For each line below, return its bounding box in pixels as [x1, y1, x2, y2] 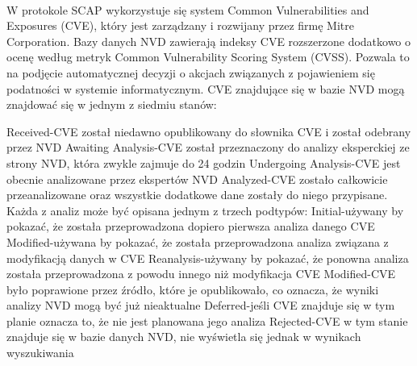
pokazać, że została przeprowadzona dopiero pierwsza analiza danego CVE [6, 218, 375, 235]
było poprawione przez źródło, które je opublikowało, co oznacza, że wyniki [6, 281, 379, 297]
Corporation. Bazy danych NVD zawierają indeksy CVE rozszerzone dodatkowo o [6, 32, 411, 49]
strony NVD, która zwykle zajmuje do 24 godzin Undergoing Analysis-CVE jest [6, 154, 401, 171]
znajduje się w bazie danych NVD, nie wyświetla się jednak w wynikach [6, 328, 361, 345]
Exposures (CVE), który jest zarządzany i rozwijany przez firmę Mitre [6, 17, 355, 34]
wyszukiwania [6, 344, 74, 361]
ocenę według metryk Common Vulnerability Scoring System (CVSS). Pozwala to [6, 48, 410, 65]
